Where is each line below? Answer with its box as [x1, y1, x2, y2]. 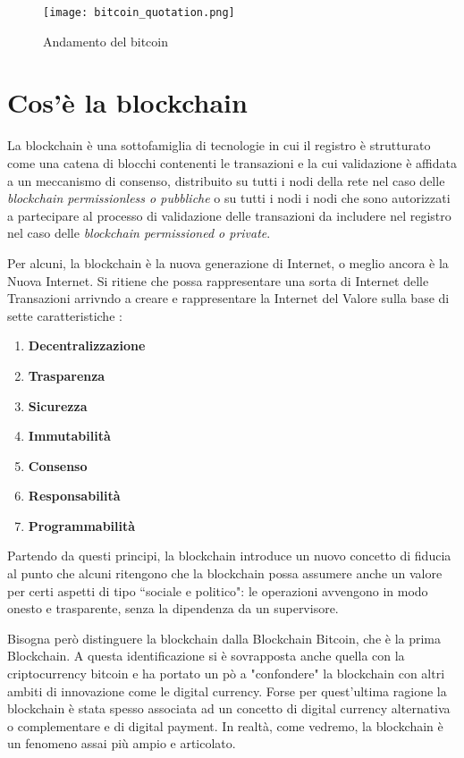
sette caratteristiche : [7, 306, 122, 324]
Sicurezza [28, 396, 88, 415]
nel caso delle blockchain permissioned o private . [7, 223, 271, 242]
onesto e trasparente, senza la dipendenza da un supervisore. [7, 599, 339, 618]
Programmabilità [28, 516, 136, 535]
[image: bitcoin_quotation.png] [43, 6, 235, 19]
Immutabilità [28, 426, 111, 445]
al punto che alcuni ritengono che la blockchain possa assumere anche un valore [7, 564, 443, 583]
